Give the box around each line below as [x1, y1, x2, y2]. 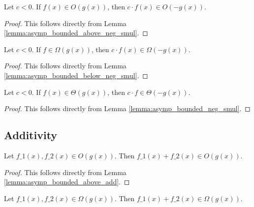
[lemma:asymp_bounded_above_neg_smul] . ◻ [4, 28, 148, 38]
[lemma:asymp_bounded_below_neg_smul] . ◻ [4, 70, 148, 80]
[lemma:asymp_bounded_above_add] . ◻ [4, 177, 130, 187]
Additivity [4, 127, 58, 143]
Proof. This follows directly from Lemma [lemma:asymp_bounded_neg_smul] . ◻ [4, 103, 251, 114]
